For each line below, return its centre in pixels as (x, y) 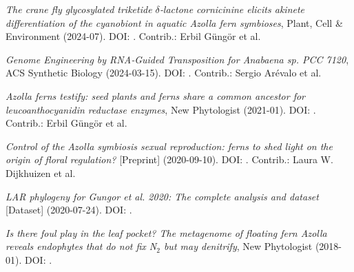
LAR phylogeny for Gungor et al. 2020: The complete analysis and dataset (162, 196)
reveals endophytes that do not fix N (81, 246)
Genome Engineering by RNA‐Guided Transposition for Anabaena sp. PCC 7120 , (177, 59)
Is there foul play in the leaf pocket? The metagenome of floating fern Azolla (166, 232)
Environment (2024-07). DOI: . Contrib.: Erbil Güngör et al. (133, 36)
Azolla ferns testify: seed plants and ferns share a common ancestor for (155, 95)
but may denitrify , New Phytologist (238, 246)
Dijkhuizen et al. (41, 172)
